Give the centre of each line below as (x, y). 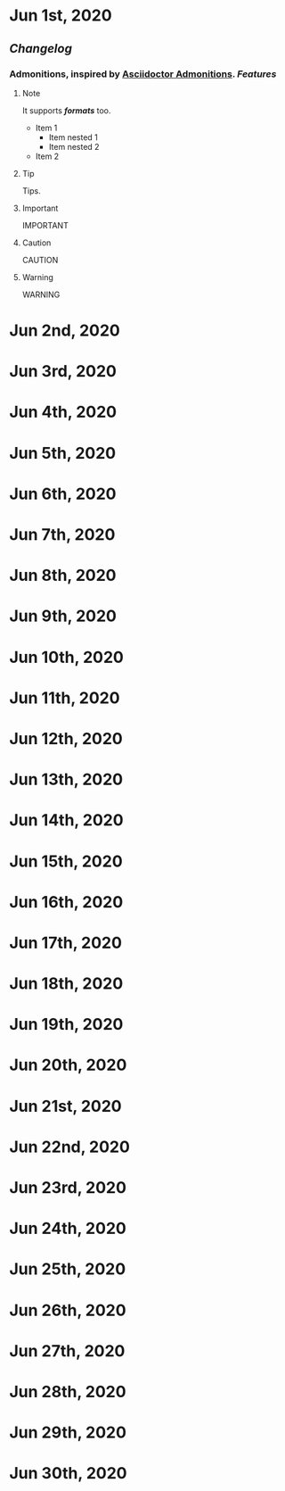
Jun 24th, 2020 (68, 1229)
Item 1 (46, 128)
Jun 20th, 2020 (68, 1065)
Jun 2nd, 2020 (65, 331)
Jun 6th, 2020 (63, 494)
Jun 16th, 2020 (66, 902)
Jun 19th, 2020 (66, 1025)
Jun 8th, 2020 (63, 576)
